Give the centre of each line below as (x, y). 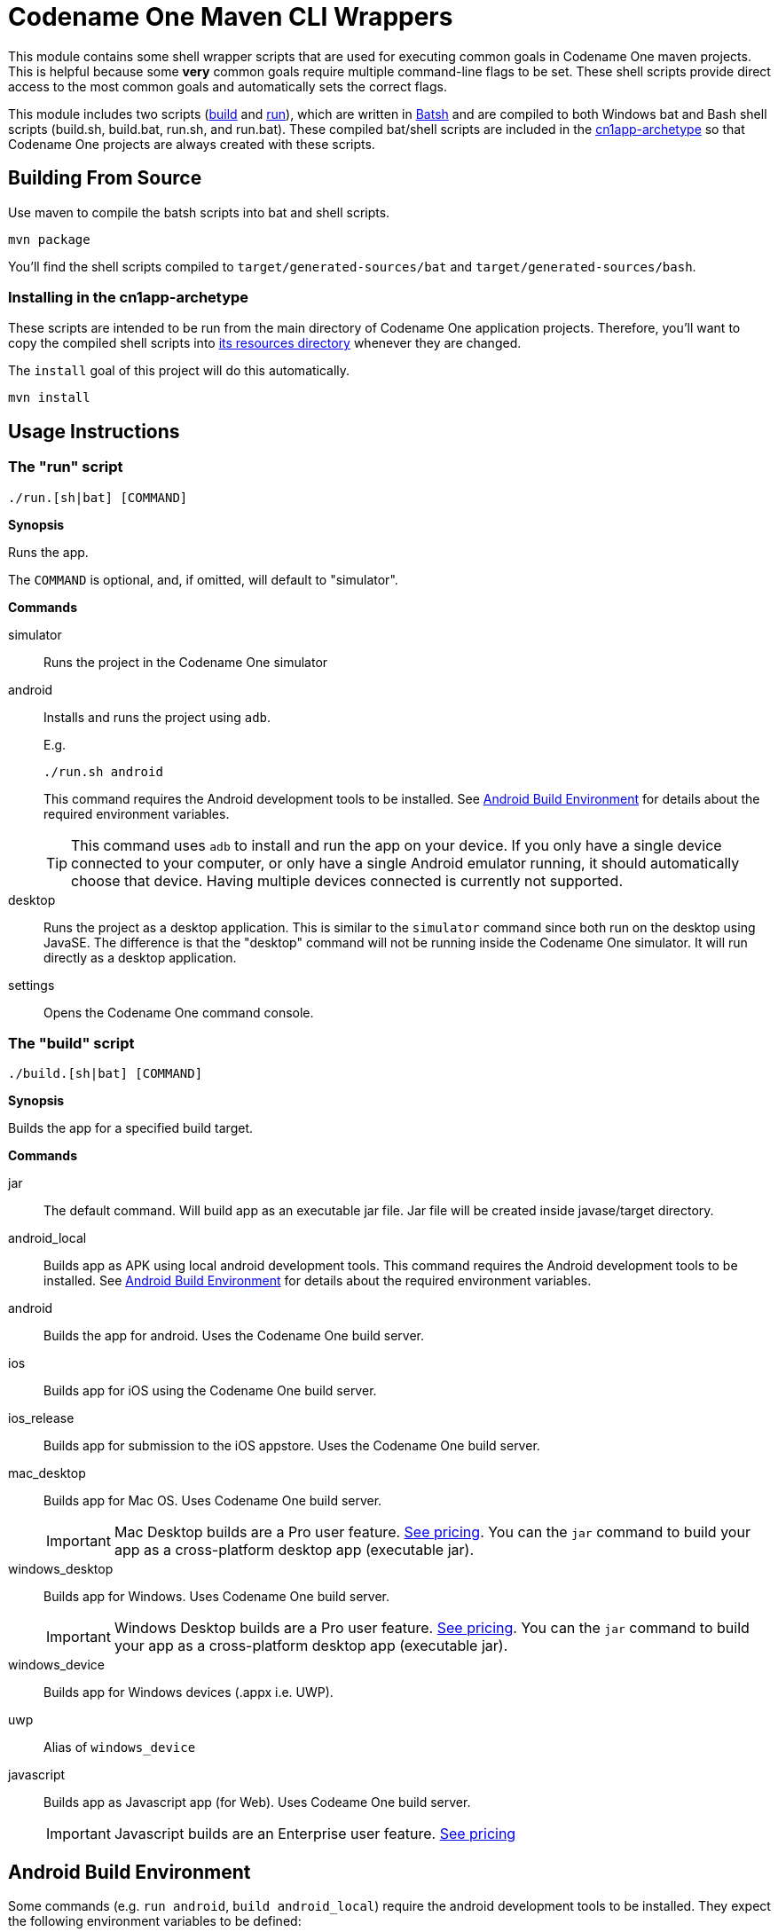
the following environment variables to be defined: (155, 1921)
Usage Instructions (94, 431)
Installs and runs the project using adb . (157, 717)
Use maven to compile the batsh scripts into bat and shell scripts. (199, 212)
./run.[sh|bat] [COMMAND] (98, 497)
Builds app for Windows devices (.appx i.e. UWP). (189, 1692)
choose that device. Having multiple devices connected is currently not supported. (347, 880)
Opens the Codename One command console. (179, 1012)
